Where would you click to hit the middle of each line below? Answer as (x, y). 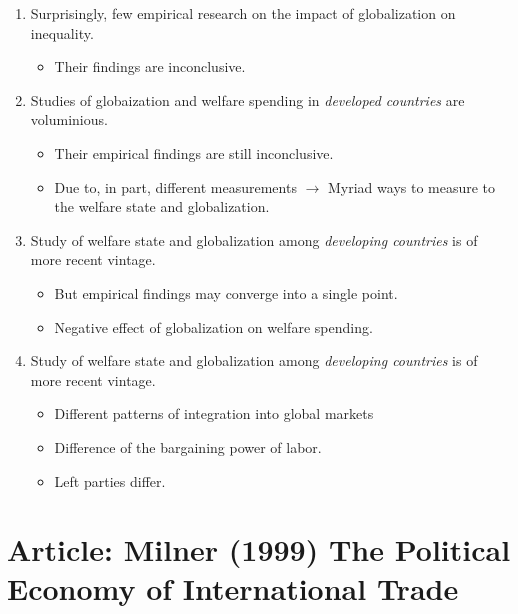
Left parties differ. (110, 480)
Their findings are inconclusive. (150, 66)
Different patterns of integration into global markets (214, 413)
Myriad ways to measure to (412, 186)
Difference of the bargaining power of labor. (188, 446)
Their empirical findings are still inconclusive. (194, 152)
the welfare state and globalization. (162, 206)
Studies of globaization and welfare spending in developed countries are (247, 99)
